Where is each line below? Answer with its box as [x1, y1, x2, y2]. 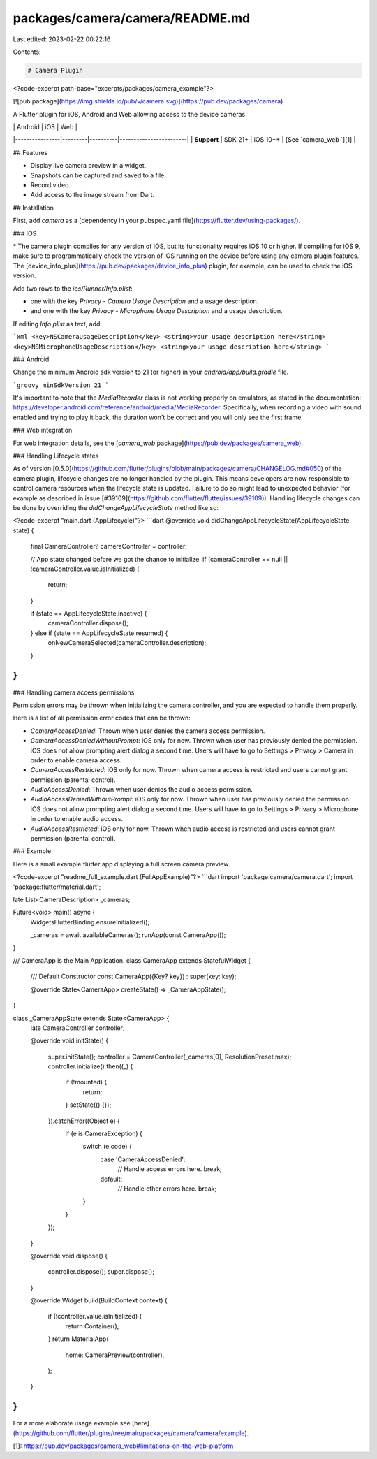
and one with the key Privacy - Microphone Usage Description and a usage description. [30, 307, 283, 315]
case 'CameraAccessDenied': [100, 1155, 186, 1163]
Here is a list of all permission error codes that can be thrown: [13, 713, 191, 723]
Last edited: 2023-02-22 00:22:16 [13, 35, 111, 43]
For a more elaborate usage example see [13, 1419, 131, 1428]
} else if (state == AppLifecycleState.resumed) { [30, 629, 168, 637]
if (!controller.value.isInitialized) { [47, 1312, 142, 1321]
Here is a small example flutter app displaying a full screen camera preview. [13, 859, 230, 868]
